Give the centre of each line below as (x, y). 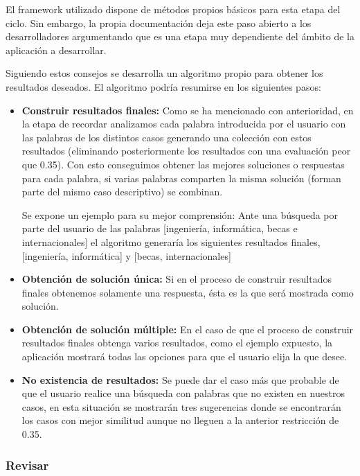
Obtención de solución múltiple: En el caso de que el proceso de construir (188, 329)
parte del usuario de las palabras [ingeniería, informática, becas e (160, 228)
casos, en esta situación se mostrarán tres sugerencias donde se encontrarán (181, 406)
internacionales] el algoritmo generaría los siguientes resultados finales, (171, 241)
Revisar (27, 465)
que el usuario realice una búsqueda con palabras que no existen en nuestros (183, 393)
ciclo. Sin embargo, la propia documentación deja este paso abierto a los (159, 23)
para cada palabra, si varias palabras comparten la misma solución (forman (181, 178)
